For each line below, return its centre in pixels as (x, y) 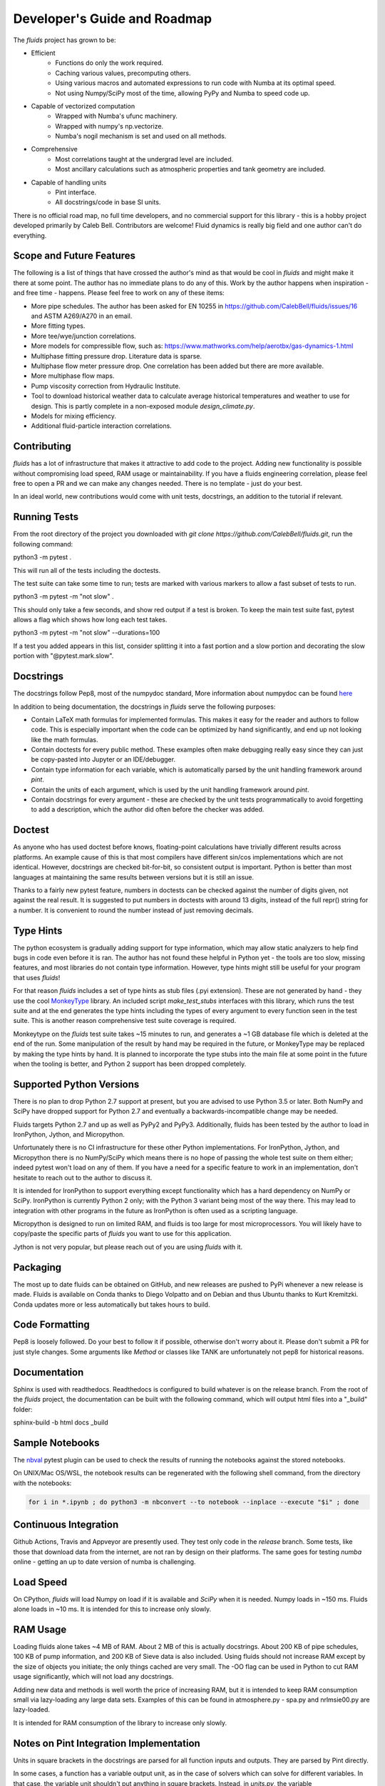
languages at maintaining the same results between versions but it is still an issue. (134, 877)
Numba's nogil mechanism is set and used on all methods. (141, 136)
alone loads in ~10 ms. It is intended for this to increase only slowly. (112, 1609)
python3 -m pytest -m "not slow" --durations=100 (87, 633)
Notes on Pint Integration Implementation (107, 1743)
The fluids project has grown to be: (65, 40)
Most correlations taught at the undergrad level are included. (144, 159)
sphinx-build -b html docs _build (61, 1422)
